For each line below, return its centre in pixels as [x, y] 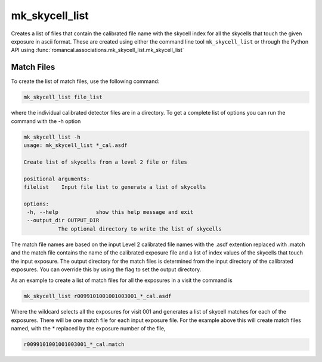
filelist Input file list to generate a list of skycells [115, 187]
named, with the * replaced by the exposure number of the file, [89, 329]
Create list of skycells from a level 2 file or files [105, 162]
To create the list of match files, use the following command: [85, 81]
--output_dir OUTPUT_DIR [63, 220]
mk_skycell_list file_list [63, 97]
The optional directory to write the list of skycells [140, 229]
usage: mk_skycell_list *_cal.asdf [75, 145]
